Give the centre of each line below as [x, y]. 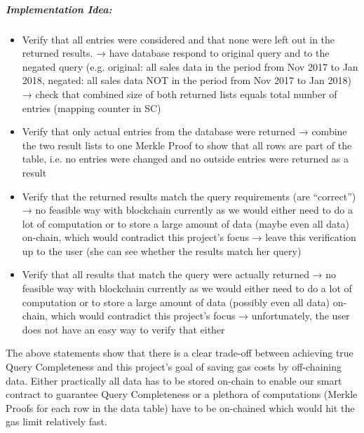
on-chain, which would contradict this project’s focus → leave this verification [189, 237]
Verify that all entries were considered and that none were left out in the [178, 39]
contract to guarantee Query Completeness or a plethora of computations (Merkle [182, 394]
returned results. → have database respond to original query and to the [176, 53]
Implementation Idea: [59, 9]
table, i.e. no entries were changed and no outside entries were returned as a [186, 159]
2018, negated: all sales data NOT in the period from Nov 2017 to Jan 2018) [187, 80]
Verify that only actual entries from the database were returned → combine [184, 131]
